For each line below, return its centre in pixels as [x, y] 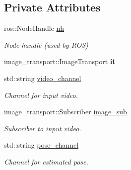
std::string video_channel [43, 78]
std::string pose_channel [41, 145]
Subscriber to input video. [43, 128]
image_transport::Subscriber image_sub [65, 112]
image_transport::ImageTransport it [60, 61]
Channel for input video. [41, 95]
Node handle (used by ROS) [46, 44]
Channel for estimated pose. [46, 161]
